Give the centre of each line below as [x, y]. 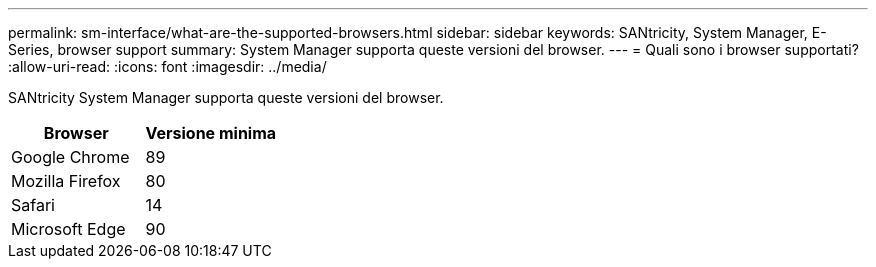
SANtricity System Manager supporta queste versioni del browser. [226, 97]
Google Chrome [70, 157]
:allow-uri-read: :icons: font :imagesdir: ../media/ [167, 66]
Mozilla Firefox [66, 181]
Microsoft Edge [68, 229]
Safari [33, 205]
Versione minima [211, 133]
